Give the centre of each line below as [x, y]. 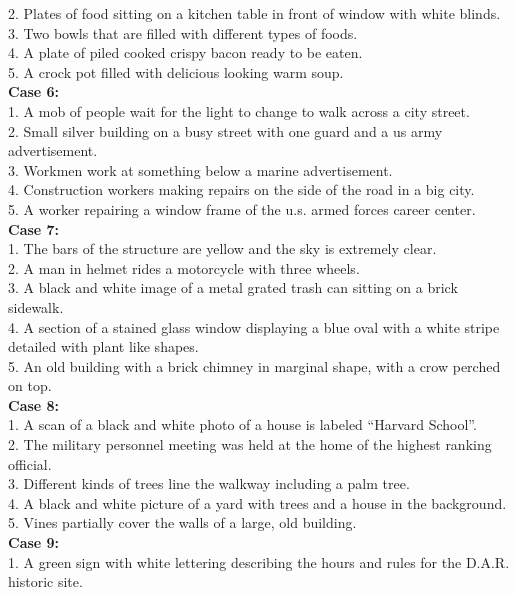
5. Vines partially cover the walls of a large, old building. [182, 522]
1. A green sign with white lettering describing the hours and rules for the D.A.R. [259, 561]
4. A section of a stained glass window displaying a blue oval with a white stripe [254, 326]
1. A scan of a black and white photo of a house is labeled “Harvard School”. [242, 424]
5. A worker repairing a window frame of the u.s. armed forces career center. [242, 208]
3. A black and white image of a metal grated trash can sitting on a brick [233, 287]
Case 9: [34, 542]
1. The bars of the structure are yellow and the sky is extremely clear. [222, 248]
